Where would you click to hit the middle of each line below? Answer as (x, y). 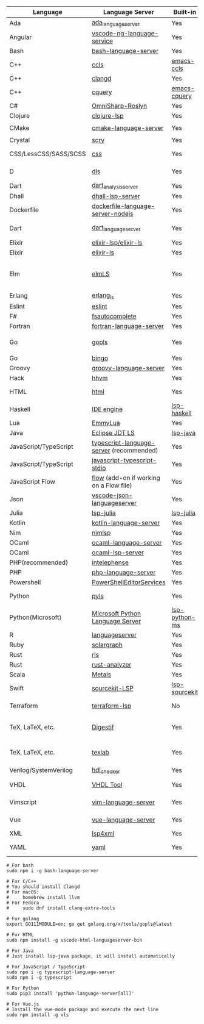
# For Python (23, 988)
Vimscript (23, 802)
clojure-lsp (108, 116)
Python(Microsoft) (36, 617)
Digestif (103, 727)
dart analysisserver (115, 186)
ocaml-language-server (127, 542)
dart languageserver (116, 228)
